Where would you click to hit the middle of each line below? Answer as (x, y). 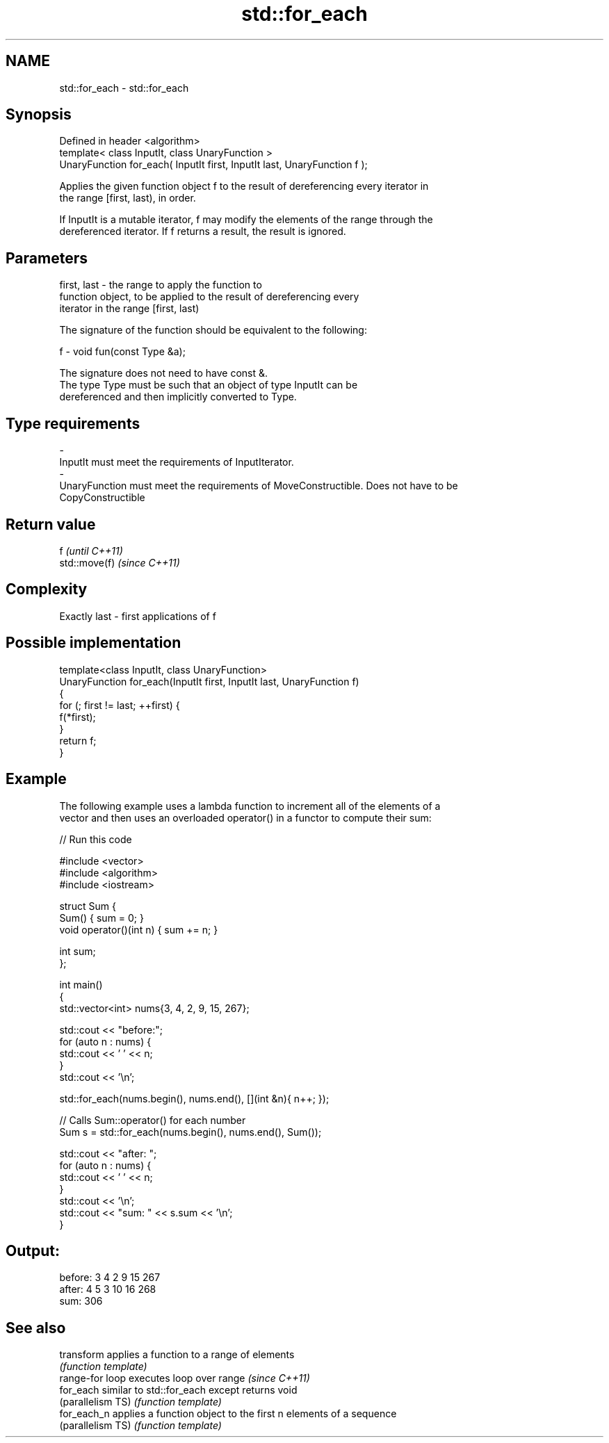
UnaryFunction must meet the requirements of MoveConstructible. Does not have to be (259, 486)
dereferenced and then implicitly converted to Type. (178, 397)
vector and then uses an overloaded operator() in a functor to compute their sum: (245, 817)
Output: (33, 1250)
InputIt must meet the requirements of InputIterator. (177, 462)
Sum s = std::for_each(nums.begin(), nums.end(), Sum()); (190, 1132)
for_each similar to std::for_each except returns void (178, 1390)
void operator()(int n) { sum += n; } (139, 929)
